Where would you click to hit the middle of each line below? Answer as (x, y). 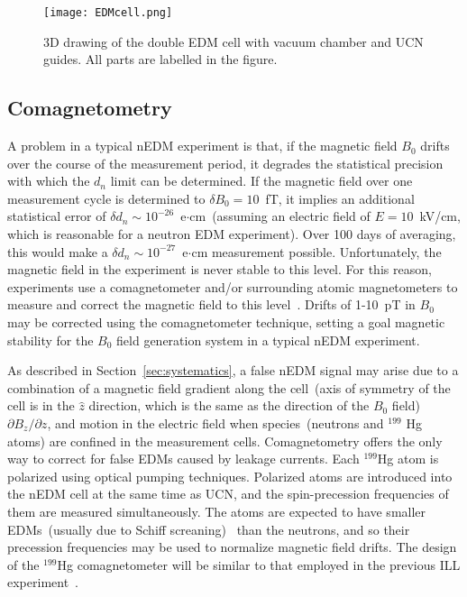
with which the (49, 181)
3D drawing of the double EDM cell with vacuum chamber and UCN (233, 41)
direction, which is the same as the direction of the (229, 405)
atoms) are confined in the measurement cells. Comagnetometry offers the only (225, 441)
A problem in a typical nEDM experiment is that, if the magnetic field (202, 146)
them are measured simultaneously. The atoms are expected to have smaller (217, 511)
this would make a (58, 251)
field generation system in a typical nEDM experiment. (268, 340)
